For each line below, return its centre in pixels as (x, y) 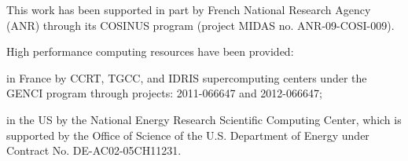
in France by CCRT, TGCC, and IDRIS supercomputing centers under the (187, 77)
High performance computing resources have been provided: (150, 51)
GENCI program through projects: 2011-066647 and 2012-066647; (164, 93)
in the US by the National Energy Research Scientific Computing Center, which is (204, 119)
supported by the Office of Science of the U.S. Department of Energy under (188, 135)
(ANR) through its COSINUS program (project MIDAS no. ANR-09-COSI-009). (200, 25)
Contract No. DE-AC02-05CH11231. (94, 150)
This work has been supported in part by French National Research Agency (189, 9)
